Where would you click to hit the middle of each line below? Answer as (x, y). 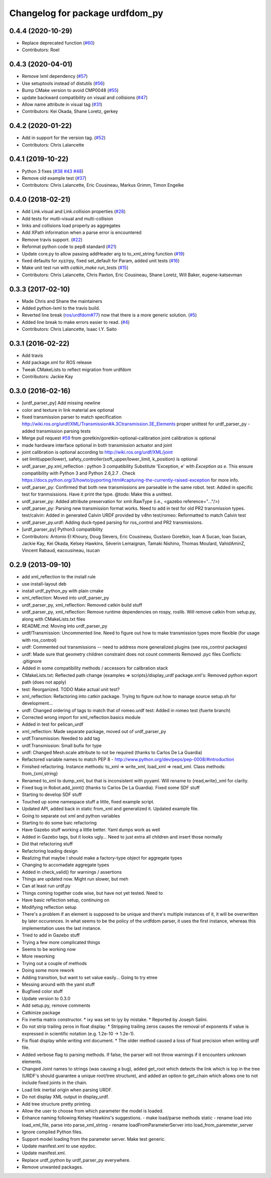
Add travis (32, 356)
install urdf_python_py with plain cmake (63, 591)
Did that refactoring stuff (47, 844)
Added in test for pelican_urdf (53, 724)
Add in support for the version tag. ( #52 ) (64, 138)
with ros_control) (39, 640)
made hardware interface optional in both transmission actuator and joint (97, 445)
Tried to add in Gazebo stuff (51, 935)
